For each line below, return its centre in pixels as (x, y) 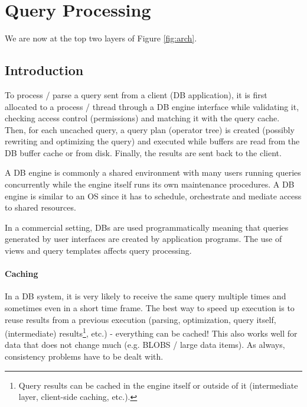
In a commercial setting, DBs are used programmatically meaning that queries (147, 227)
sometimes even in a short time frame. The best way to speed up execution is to (150, 308)
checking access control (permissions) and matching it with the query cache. (142, 118)
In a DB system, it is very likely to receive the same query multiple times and (146, 296)
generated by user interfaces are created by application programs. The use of (143, 239)
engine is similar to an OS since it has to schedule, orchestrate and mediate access (153, 196)
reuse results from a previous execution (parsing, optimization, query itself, (141, 319)
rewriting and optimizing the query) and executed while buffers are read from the (152, 141)
